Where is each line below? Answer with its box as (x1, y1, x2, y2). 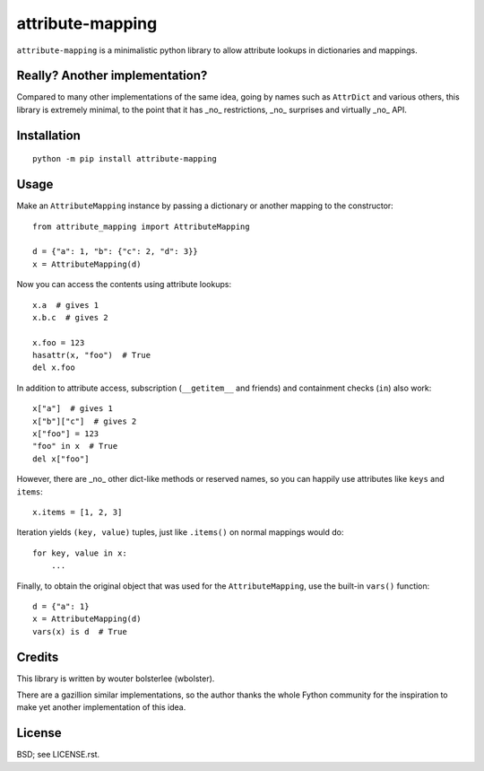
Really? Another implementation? (16, 68, 208, 83)
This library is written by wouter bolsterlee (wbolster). (16, 673, 215, 684)
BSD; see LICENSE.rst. (16, 749, 100, 760)
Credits (16, 649, 59, 664)
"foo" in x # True (32, 441, 118, 451)
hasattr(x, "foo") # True (32, 350, 151, 361)
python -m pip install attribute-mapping (32, 153, 217, 164)
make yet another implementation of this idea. (16, 702, 186, 713)
